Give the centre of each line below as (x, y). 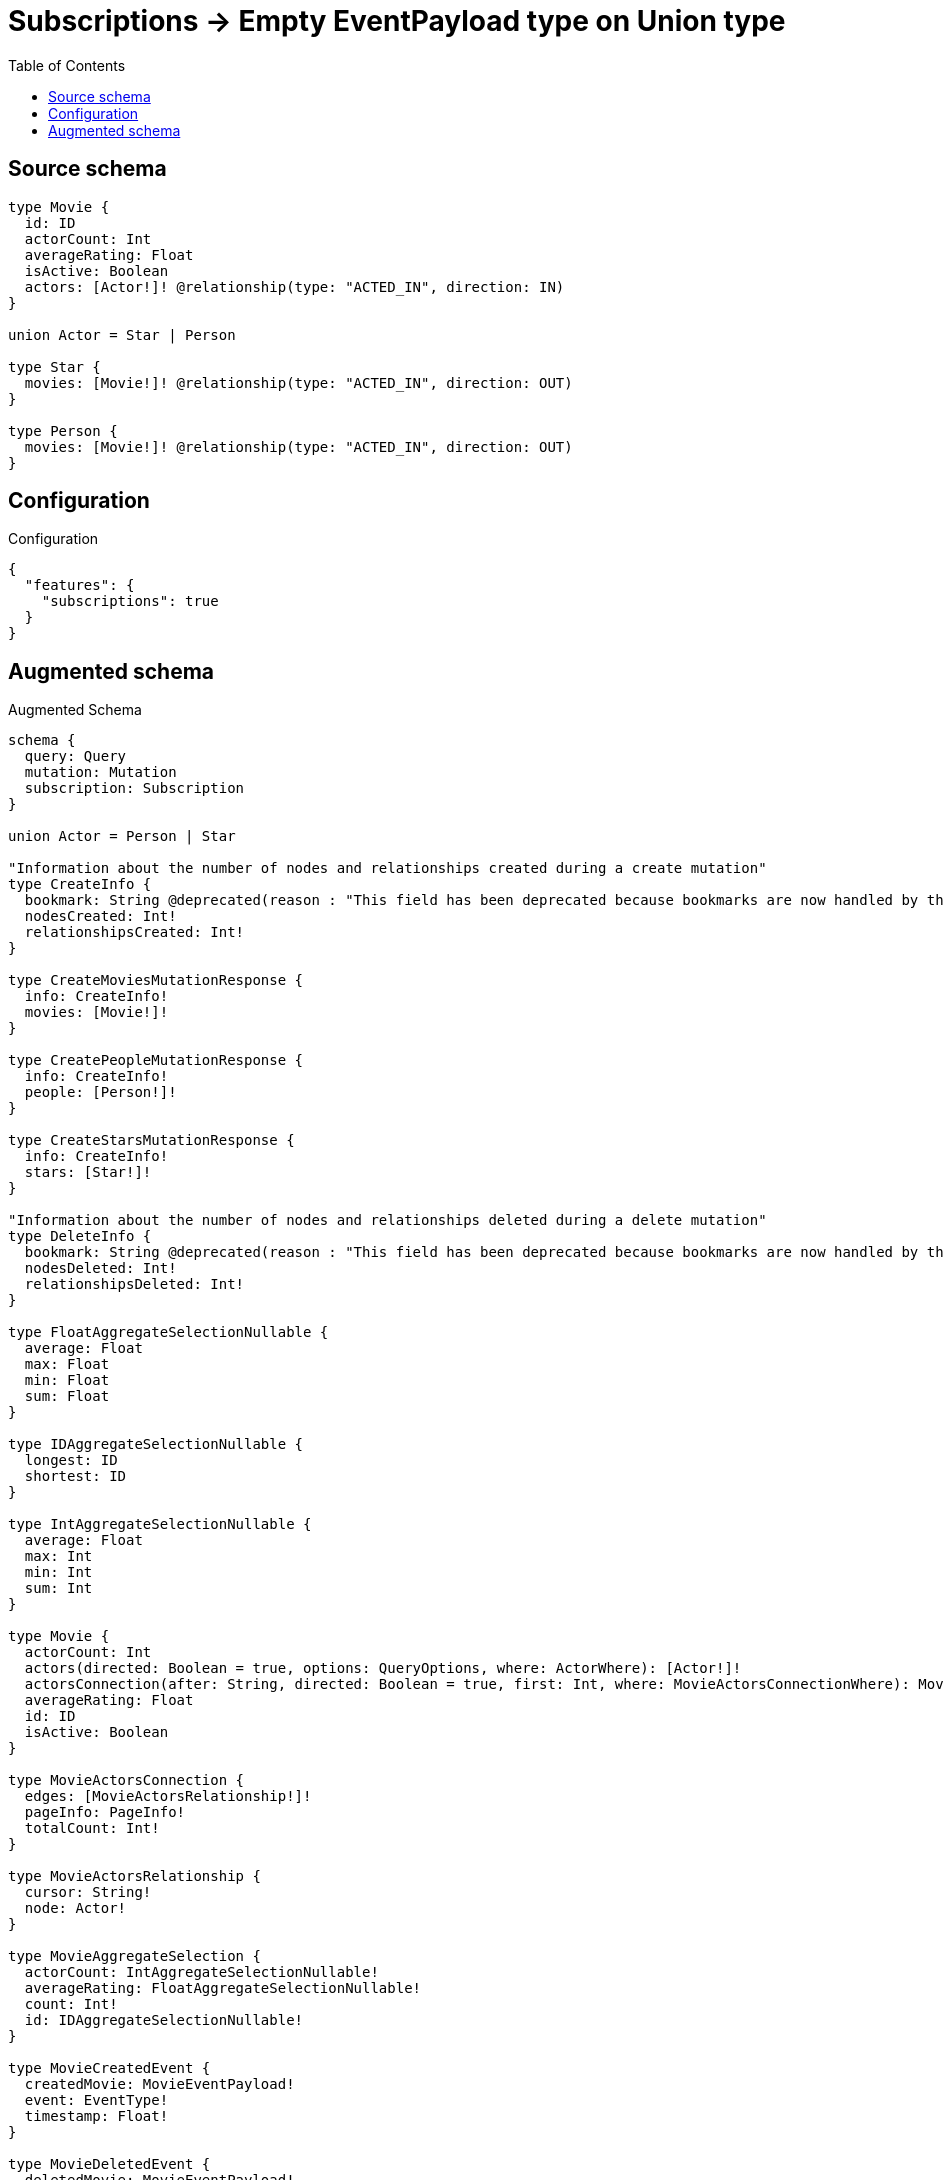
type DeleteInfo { (80, 1236)
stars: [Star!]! (88, 1172)
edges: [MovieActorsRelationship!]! (168, 1796)
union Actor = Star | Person (122, 334)
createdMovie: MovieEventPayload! (159, 2084)
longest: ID (71, 1460)
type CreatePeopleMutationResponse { (156, 1060)
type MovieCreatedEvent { (109, 2068)
